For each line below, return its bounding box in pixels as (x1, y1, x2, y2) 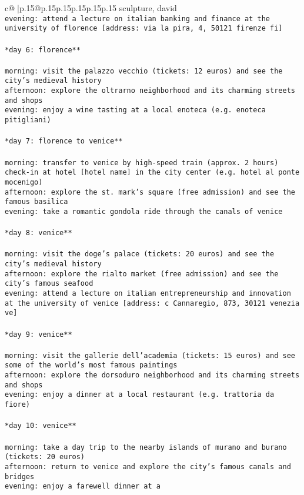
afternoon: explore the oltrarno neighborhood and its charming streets (5, 86, 295, 95)
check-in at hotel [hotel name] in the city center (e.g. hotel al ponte (5, 168, 300, 177)
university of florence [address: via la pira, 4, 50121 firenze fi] (5, 24, 283, 33)
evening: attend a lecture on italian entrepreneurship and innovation (5, 289, 291, 297)
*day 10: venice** (5, 422, 76, 430)
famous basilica (5, 198, 68, 206)
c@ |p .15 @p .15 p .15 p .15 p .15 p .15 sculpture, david (5, 2, 177, 14)
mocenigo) (5, 178, 43, 186)
